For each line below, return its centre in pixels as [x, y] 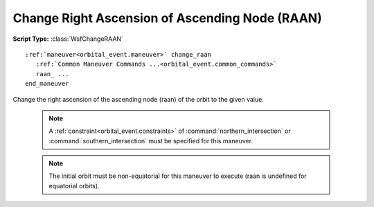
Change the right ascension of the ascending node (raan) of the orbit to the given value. [139, 99]
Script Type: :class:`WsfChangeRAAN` [68, 39]
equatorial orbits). [74, 186]
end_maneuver [47, 84]
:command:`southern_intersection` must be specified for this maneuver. [151, 141]
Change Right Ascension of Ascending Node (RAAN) [167, 18]
